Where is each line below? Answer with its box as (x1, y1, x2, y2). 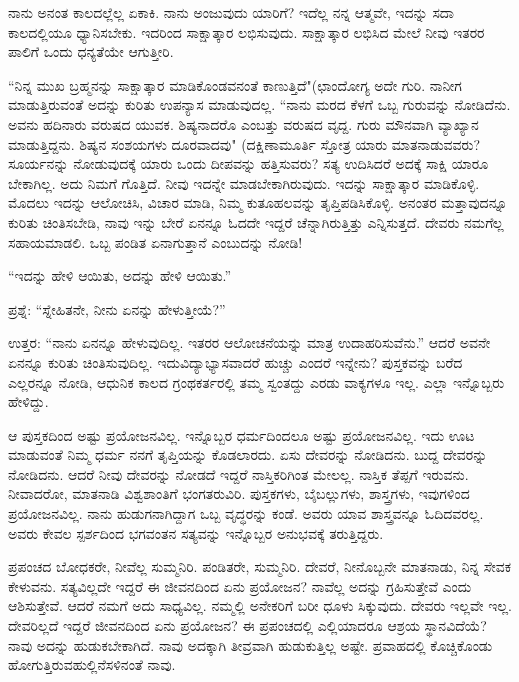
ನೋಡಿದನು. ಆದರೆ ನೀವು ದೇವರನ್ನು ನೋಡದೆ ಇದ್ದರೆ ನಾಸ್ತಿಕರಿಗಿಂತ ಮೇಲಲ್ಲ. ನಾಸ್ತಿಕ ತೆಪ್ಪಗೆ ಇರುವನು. (8, 463, 469, 484)
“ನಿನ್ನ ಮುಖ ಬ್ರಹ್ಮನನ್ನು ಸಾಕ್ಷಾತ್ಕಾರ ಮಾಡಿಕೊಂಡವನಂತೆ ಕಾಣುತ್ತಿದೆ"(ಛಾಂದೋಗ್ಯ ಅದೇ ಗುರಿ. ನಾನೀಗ (8, 74, 462, 95)
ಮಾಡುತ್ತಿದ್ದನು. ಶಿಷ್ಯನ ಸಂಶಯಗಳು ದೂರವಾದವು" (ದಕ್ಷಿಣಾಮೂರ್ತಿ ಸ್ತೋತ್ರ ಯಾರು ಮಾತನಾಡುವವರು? (8, 133, 481, 154)
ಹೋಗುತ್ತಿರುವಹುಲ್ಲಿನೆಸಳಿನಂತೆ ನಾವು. (8, 654, 176, 675)
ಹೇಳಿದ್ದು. (8, 391, 49, 412)
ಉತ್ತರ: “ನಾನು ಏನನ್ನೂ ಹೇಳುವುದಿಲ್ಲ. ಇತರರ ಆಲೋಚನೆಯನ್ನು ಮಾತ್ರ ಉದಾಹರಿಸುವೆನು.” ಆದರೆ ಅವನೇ (8, 332, 491, 353)
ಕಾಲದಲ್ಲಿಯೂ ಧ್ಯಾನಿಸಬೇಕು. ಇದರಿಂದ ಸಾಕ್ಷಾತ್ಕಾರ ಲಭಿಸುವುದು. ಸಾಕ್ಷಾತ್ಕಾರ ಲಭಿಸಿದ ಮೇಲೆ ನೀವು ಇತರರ (8, 21, 485, 42)
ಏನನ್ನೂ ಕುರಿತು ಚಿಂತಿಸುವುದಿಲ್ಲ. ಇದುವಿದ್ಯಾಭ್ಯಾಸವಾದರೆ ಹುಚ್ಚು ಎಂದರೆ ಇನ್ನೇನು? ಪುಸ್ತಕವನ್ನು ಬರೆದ (8, 351, 463, 372)
